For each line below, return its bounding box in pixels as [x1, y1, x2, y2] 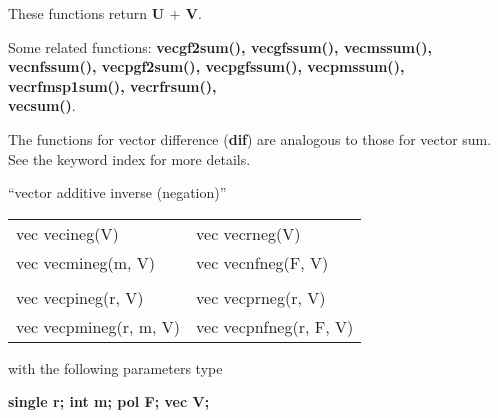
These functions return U [8, 3, 165, 23]
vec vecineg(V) [16, 221, 119, 245]
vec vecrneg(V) [196, 221, 301, 245]
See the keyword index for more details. [8, 148, 251, 169]
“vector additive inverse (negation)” [8, 182, 227, 203]
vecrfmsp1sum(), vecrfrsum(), [8, 75, 217, 96]
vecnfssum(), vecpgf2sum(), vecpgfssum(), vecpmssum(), [8, 56, 405, 77]
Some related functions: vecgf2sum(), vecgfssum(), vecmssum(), [8, 36, 432, 57]
